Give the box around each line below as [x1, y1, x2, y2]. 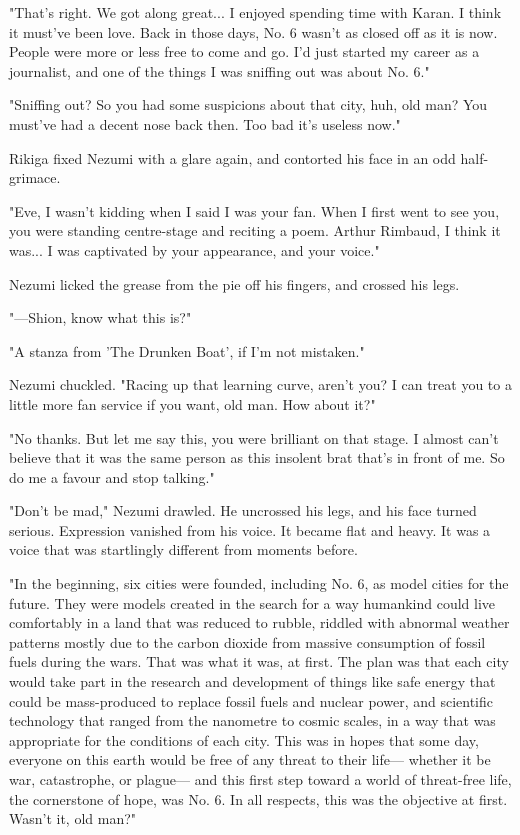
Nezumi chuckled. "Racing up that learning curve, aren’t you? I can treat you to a [9, 374, 512, 395]
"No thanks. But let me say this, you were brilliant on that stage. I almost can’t [9, 427, 499, 448]
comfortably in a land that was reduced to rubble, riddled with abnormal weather [9, 612, 510, 633]
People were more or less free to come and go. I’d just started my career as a [9, 41, 480, 62]
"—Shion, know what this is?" [9, 307, 192, 328]
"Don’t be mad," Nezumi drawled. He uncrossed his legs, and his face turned [9, 500, 477, 521]
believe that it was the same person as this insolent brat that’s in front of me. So [9, 447, 505, 468]
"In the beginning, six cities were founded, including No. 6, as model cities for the [9, 573, 509, 594]
